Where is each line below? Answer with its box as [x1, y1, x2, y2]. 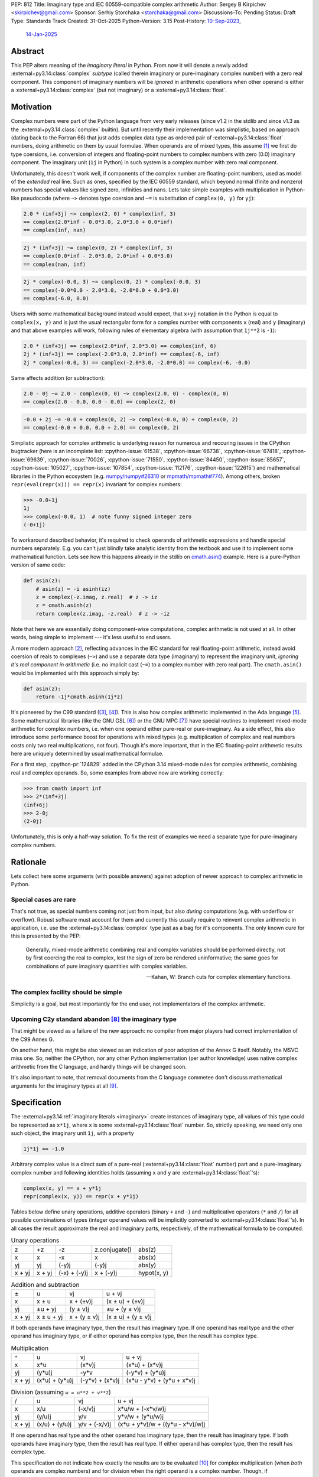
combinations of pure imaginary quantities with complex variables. [25, 962, 188, 970]
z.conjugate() [95, 1245, 132, 1254]
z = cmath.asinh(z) [35, 602, 93, 609]
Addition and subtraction [11, 1280, 80, 1289]
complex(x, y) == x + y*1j [23, 1185, 102, 1192]
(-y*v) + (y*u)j [126, 1368, 166, 1377]
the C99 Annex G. [11, 1036, 54, 1043]
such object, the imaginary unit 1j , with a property [11, 1130, 134, 1137]
